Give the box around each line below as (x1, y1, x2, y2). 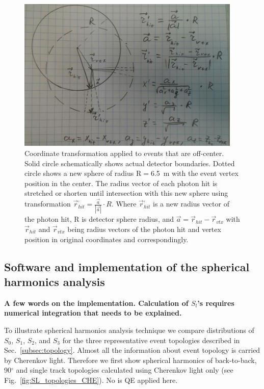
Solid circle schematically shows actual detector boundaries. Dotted (24, 158, 235, 168)
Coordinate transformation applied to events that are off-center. (24, 148, 224, 159)
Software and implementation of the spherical (4, 258, 250, 274)
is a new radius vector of (153, 198, 229, 209)
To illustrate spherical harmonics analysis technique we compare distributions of (4, 324, 254, 335)
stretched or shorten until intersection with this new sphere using (24, 188, 228, 198)
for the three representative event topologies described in (62, 334, 240, 345)
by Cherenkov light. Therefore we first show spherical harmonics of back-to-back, (4, 354, 257, 365)
